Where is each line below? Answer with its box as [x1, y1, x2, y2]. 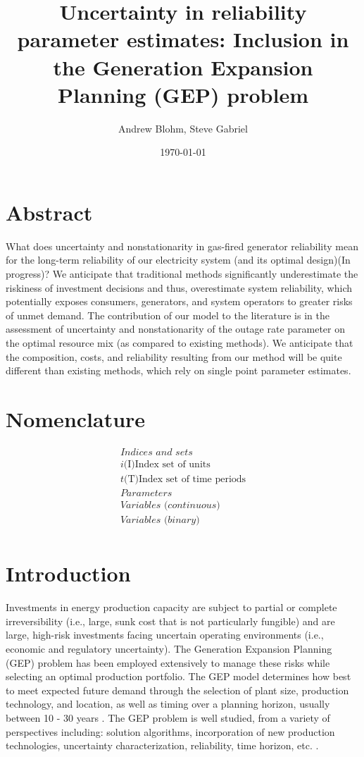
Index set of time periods [138, 474, 246, 484]
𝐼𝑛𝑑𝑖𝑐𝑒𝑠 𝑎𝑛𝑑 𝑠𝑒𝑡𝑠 [120, 447, 193, 457]
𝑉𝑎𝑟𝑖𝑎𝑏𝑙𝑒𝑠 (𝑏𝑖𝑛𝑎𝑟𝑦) [120, 515, 200, 526]
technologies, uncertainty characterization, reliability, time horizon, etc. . [6, 738, 319, 753]
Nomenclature [6, 404, 146, 433]
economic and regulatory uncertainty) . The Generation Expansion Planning [6, 641, 332, 656]
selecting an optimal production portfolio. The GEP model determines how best [6, 669, 351, 684]
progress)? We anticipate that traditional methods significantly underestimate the [6, 266, 358, 281]
